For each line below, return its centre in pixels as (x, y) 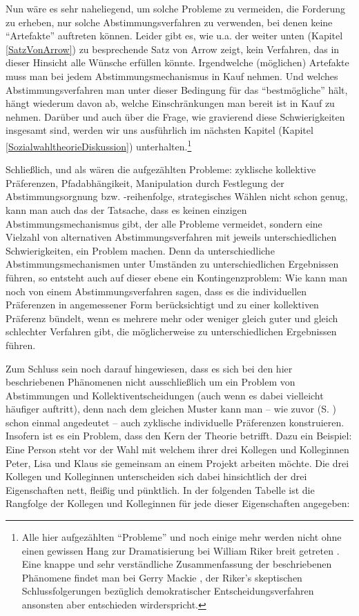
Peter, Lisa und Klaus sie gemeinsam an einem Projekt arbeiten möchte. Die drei (177, 463)
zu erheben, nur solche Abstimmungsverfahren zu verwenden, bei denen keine (169, 22)
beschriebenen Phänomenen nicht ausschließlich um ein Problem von (151, 382)
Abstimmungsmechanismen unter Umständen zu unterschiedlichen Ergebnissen (172, 264)
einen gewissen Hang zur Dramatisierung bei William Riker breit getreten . (181, 550)
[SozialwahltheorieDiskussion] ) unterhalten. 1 (99, 145)
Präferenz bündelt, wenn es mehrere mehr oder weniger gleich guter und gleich (172, 318)
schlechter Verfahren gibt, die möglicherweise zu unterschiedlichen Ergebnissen (171, 331)
